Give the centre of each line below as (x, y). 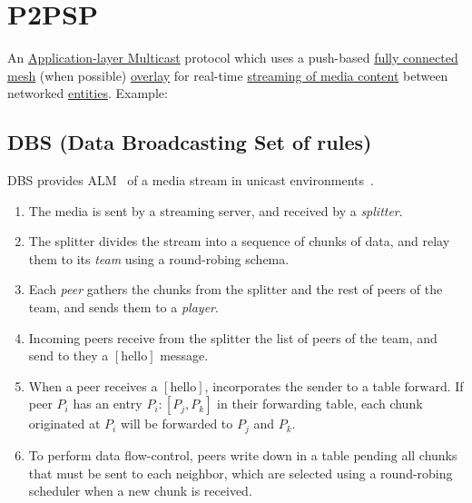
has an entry (108, 404)
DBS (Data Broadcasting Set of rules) (190, 142)
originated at (64, 424)
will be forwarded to (177, 424)
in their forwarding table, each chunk (320, 404)
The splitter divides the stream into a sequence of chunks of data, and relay (239, 241)
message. (184, 355)
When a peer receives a (93, 385)
